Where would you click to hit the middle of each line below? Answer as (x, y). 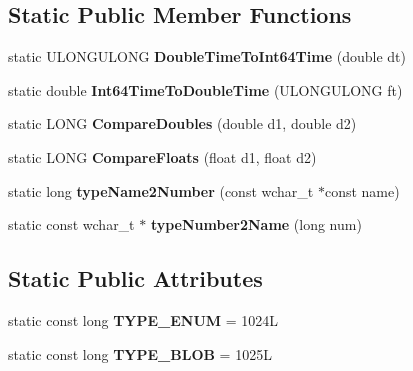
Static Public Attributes (135, 278)
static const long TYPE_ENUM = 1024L (143, 319)
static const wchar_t (71, 224)
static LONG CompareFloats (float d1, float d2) (162, 156)
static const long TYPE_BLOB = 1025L (140, 353)
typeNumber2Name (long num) (256, 224)
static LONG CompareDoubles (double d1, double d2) (182, 123)
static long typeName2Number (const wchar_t (161, 190)
